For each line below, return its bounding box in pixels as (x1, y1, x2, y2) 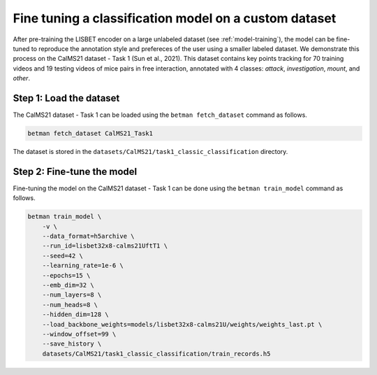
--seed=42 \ (42, 252, 84, 260)
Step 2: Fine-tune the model (13, 165, 138, 178)
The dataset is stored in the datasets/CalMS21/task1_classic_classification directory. (13, 147, 288, 155)
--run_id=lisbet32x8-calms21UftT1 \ (42, 242, 168, 250)
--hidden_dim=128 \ (42, 311, 110, 318)
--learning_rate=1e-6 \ (42, 262, 124, 269)
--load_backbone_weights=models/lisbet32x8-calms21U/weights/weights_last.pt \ (42, 320, 323, 328)
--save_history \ (42, 340, 102, 348)
